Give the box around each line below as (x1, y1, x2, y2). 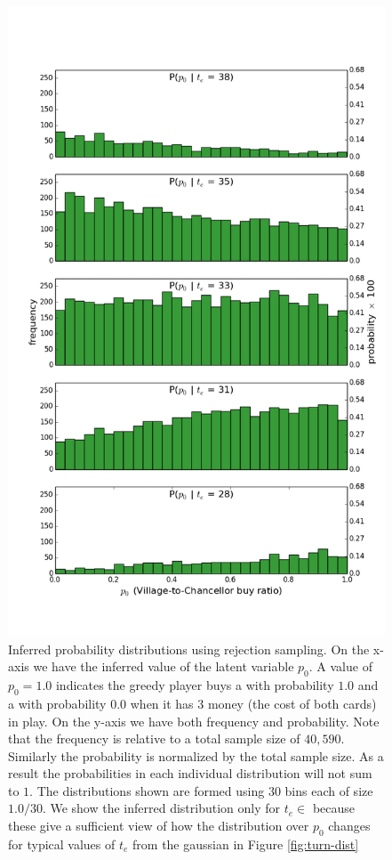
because (312, 799, 356, 817)
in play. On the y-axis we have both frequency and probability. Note (8, 711, 380, 730)
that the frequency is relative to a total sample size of (8, 729, 300, 748)
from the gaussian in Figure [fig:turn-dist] (132, 834, 359, 853)
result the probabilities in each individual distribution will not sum (8, 764, 372, 783)
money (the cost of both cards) (207, 694, 377, 712)
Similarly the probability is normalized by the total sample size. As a (8, 746, 384, 765)
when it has (130, 694, 194, 712)
